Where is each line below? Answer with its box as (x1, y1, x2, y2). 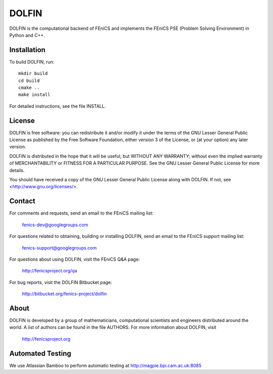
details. (9, 167, 25, 173)
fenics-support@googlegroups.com (22, 244, 97, 251)
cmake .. (18, 85, 40, 91)
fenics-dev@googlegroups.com (22, 222, 88, 228)
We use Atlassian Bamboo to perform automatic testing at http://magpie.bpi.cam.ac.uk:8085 (9, 362, 202, 368)
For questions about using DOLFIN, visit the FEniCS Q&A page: (9, 256, 140, 262)
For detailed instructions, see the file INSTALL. (9, 103, 106, 109)
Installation (9, 46, 45, 54)
